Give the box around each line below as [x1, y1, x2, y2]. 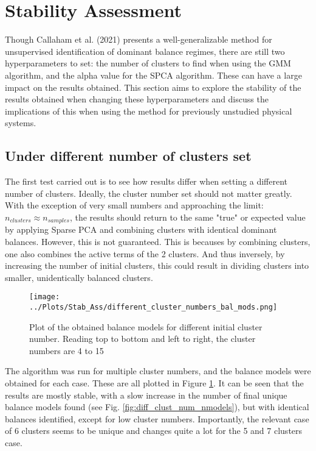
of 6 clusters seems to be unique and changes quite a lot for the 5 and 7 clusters [5, 424, 303, 437]
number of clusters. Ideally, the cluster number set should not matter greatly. [5, 186, 292, 199]
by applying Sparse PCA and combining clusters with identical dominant [5, 223, 277, 236]
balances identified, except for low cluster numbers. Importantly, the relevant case [5, 412, 309, 425]
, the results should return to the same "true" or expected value [69, 210, 306, 223]
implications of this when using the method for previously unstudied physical [5, 104, 292, 117]
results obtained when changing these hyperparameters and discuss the [5, 93, 269, 105]
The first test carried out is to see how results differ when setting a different [5, 175, 288, 188]
